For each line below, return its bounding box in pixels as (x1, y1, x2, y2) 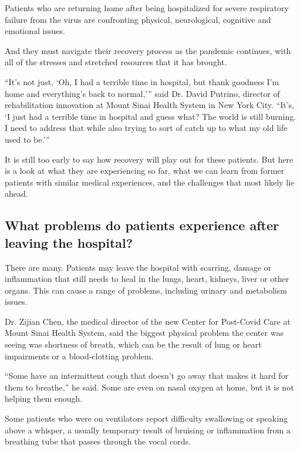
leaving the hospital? (5, 233, 133, 251)
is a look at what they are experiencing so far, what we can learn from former (5, 164, 285, 177)
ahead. (5, 187, 28, 200)
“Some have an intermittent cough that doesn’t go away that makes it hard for (5, 369, 289, 382)
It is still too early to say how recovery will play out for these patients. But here (5, 153, 294, 165)
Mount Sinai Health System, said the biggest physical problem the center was (5, 327, 284, 339)
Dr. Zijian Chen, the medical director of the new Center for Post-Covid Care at (5, 315, 291, 327)
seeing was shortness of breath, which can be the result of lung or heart (5, 338, 262, 351)
